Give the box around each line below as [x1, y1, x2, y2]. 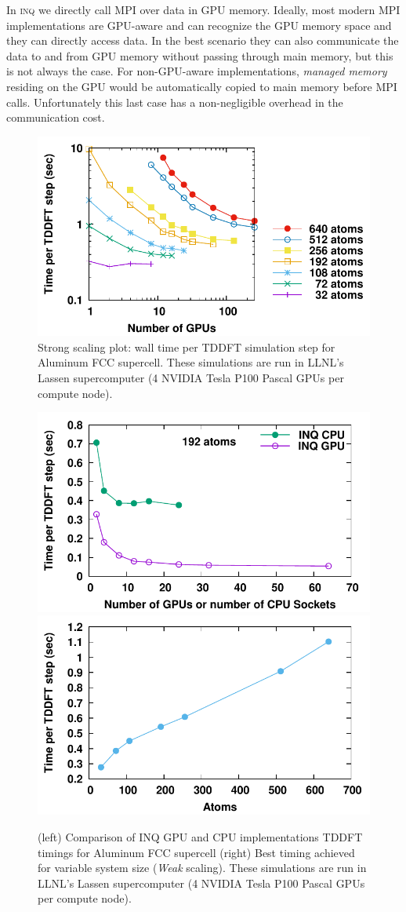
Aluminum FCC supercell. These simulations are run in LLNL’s [38, 354, 344, 370]
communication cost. [6, 109, 105, 126]
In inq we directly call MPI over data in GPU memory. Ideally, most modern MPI [6, 2, 401, 17]
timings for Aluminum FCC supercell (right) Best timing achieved [38, 844, 355, 860]
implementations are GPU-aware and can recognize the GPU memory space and [6, 16, 392, 33]
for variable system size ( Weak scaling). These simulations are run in [38, 859, 367, 876]
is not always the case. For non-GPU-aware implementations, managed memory [6, 63, 387, 79]
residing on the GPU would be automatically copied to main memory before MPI [6, 78, 397, 94]
